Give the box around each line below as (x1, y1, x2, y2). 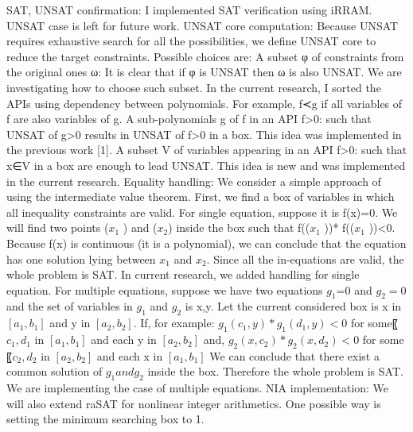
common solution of (6, 363, 103, 380)
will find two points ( (6, 219, 109, 236)
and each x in (96, 347, 163, 364)
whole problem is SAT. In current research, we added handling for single (6, 266, 360, 283)
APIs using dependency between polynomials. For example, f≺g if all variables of (6, 94, 403, 111)
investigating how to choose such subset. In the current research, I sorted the (6, 79, 381, 95)
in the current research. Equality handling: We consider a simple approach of (6, 172, 381, 189)
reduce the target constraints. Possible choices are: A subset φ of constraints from (6, 48, 404, 64)
